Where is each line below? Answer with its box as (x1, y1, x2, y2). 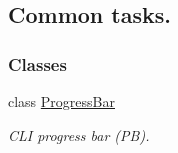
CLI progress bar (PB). (8, 124, 150, 145)
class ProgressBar (8, 91, 115, 111)
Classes (8, 51, 67, 76)
